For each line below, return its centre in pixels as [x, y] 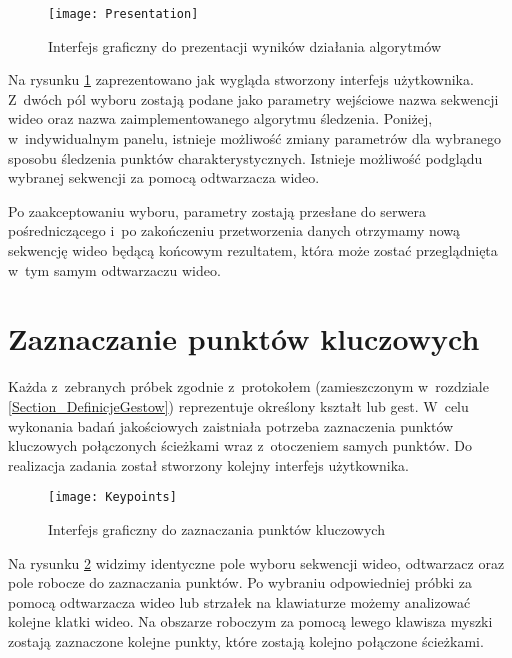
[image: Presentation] [123, 14]
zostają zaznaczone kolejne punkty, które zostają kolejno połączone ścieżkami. [246, 640]
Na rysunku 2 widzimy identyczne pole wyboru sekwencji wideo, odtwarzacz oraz [256, 562]
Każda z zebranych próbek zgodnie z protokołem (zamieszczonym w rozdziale [248, 386]
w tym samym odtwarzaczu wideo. [114, 269]
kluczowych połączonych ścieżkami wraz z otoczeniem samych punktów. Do [240, 445]
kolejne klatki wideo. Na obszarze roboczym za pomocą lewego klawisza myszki [250, 621]
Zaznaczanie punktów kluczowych [244, 338]
